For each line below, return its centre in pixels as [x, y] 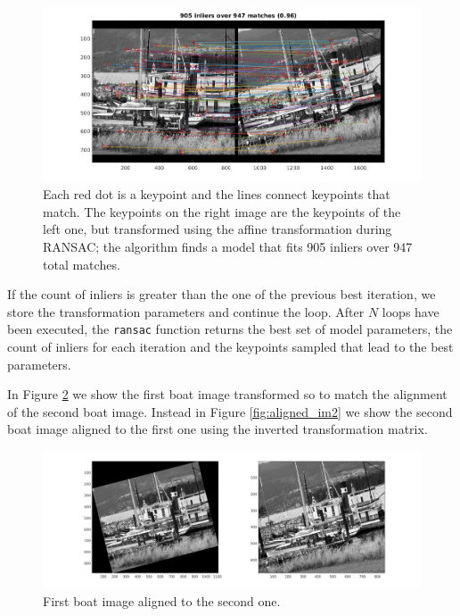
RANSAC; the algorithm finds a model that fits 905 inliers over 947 [228, 247]
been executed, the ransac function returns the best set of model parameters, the [230, 329]
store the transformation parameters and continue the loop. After [186, 311]
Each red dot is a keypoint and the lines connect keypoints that [217, 194]
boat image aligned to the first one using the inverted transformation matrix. [218, 429]
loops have [411, 311]
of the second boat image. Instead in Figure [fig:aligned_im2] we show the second [230, 411]
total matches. [82, 264]
